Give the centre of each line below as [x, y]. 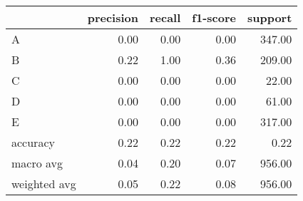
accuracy [33, 142]
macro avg [37, 163]
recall [165, 17]
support [269, 17]
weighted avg [44, 184]
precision [113, 17]
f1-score [214, 17]
